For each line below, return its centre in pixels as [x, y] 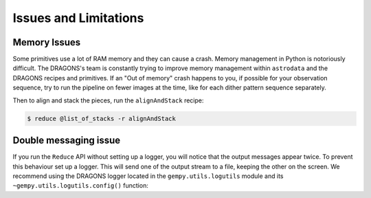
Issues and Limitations [78, 18]
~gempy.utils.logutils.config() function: [81, 186]
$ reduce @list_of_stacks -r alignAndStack [102, 118]
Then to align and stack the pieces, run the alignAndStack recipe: [108, 100]
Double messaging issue [66, 141]
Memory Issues [47, 42]
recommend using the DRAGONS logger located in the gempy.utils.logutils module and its [148, 176]
